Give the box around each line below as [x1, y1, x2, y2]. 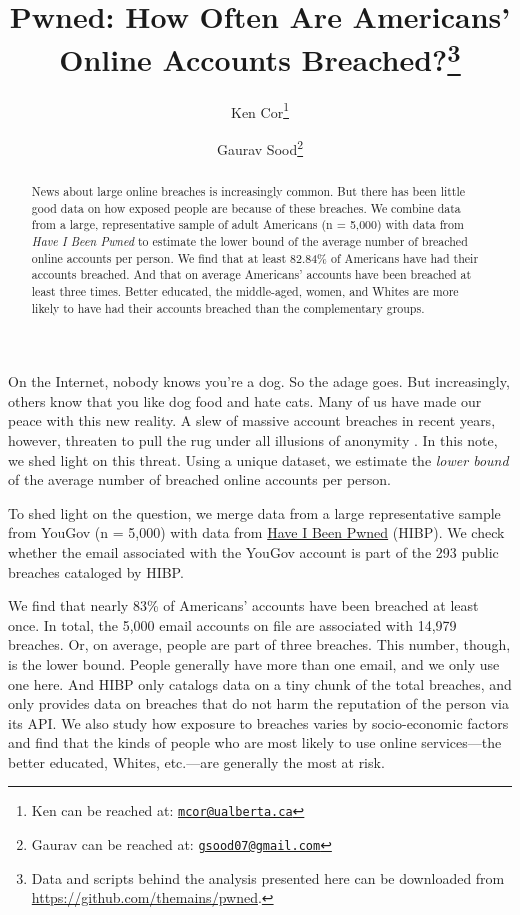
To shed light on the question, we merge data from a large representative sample [8, 502, 501, 523]
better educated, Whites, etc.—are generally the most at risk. [8, 751, 385, 772]
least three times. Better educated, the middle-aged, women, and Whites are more [31, 282, 459, 299]
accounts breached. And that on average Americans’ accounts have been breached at [31, 266, 472, 283]
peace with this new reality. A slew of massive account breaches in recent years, [8, 410, 496, 431]
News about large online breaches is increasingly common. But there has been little [31, 182, 466, 199]
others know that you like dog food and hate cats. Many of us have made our [8, 390, 482, 411]
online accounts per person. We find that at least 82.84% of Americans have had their [31, 249, 479, 266]
